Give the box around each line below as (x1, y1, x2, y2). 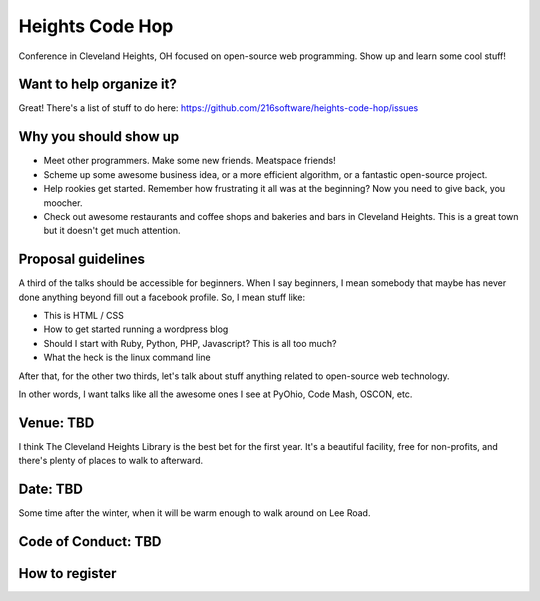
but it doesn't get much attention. (43, 225, 181, 237)
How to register (18, 565, 117, 582)
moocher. (43, 196, 83, 209)
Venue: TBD (18, 414, 95, 431)
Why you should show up (18, 128, 180, 145)
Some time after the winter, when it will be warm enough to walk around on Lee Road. (18, 507, 371, 519)
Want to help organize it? (18, 76, 177, 93)
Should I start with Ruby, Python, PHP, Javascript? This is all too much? (43, 337, 337, 349)
